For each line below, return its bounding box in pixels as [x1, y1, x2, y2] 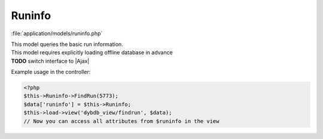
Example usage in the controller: [11, 69, 91, 76]
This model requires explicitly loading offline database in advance [11, 49, 173, 56]
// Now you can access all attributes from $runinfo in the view [23, 118, 220, 125]
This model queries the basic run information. [11, 41, 124, 48]
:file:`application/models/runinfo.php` [11, 30, 103, 37]
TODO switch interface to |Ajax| [11, 57, 90, 64]
